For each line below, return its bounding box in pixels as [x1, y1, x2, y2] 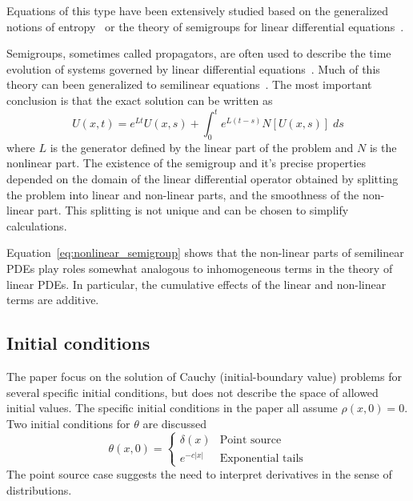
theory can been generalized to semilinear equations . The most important [6, 76, 372, 93]
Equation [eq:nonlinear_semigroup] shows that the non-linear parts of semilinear [6, 244, 404, 261]
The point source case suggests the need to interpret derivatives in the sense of [6, 465, 392, 482]
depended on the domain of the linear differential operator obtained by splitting [6, 170, 399, 187]
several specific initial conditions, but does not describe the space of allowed [6, 383, 379, 400]
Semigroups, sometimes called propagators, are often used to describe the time [6, 45, 391, 62]
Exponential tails [219, 452, 303, 464]
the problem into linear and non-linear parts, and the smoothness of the [6, 186, 359, 202]
